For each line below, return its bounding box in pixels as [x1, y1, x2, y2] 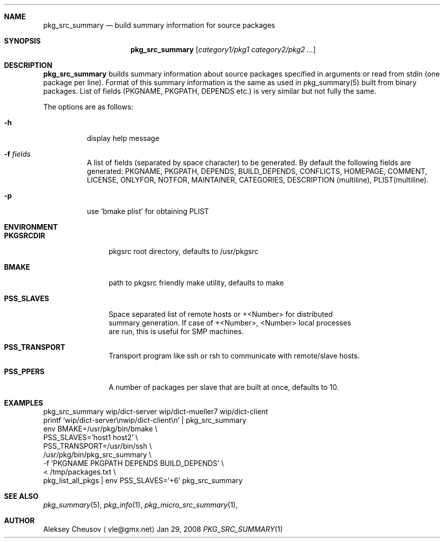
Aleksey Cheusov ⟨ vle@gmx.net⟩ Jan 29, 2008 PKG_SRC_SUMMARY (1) [43, 525, 283, 533]
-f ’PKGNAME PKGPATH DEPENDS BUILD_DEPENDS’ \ [43, 459, 224, 467]
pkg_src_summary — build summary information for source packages [43, 21, 275, 29]
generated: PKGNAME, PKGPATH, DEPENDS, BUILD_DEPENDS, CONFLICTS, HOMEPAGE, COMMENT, [87, 167, 427, 175]
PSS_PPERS [4, 367, 45, 376]
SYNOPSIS [4, 37, 41, 45]
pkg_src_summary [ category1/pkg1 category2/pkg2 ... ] [130, 45, 316, 54]
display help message [87, 134, 160, 142]
